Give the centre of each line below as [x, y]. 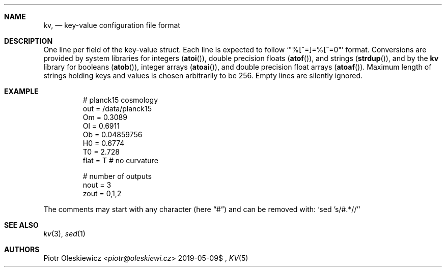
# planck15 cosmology [120, 100]
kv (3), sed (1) [64, 234]
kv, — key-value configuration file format [112, 25]
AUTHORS [22, 249]
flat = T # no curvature [120, 160]
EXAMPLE [21, 91]
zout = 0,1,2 [102, 193]
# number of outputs [117, 176]
